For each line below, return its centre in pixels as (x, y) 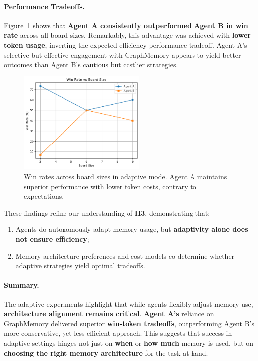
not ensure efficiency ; (52, 239)
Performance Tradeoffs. (45, 6)
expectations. (44, 196)
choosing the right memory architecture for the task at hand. (106, 352)
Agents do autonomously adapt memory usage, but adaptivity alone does (132, 229)
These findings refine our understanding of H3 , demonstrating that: (107, 212)
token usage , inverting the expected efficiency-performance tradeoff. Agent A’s (126, 44)
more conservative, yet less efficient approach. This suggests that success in (118, 333)
